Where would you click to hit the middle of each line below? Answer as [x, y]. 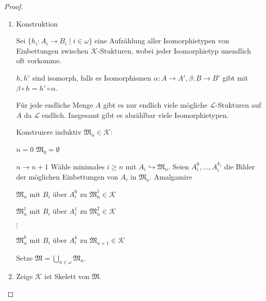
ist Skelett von [67, 276]
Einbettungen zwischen [52, 50]
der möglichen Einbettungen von [67, 176]
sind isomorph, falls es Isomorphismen [92, 77]
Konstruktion [37, 23]
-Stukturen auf [238, 105]
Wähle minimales [78, 166]
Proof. [14, 6]
